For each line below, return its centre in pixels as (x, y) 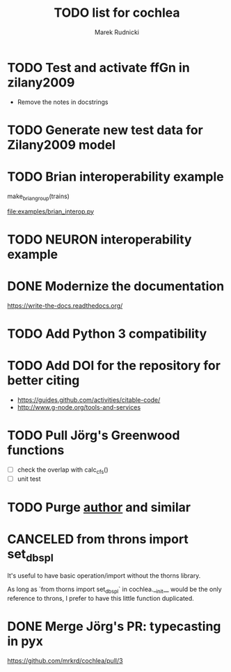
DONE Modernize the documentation (116, 286)
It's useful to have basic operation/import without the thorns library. (104, 576)
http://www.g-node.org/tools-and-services (79, 407)
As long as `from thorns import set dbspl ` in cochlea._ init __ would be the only (114, 590)
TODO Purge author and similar (99, 507)
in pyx (25, 642)
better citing (43, 381)
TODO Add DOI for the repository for (114, 366)
